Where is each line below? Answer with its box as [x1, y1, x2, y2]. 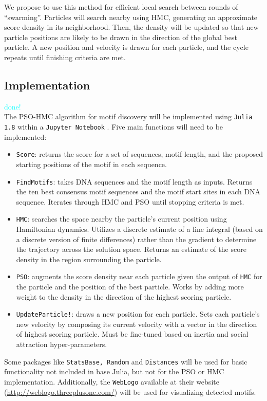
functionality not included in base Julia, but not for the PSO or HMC [4, 366, 224, 377]
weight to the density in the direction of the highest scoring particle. [16, 291, 232, 302]
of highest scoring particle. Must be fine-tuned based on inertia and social [16, 329, 249, 339]
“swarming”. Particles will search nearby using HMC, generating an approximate [4, 11, 258, 22]
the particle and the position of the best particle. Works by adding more [16, 281, 244, 292]
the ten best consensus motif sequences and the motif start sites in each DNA [16, 186, 261, 197]
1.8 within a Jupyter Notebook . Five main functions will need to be [4, 121, 223, 132]
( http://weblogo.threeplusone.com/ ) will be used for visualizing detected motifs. [4, 386, 256, 397]
